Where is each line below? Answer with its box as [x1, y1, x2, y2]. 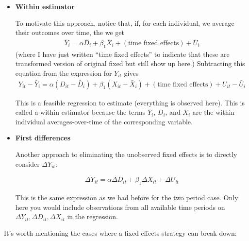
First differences [15, 133, 71, 143]
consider [15, 158, 40, 169]
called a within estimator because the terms [15, 107, 146, 117]
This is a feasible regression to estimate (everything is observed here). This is [15, 97, 245, 107]
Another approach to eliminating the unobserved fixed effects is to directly [15, 149, 237, 159]
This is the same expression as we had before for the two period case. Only [15, 192, 238, 203]
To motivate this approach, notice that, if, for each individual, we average [15, 17, 234, 28]
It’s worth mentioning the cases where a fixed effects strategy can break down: [4, 227, 237, 238]
